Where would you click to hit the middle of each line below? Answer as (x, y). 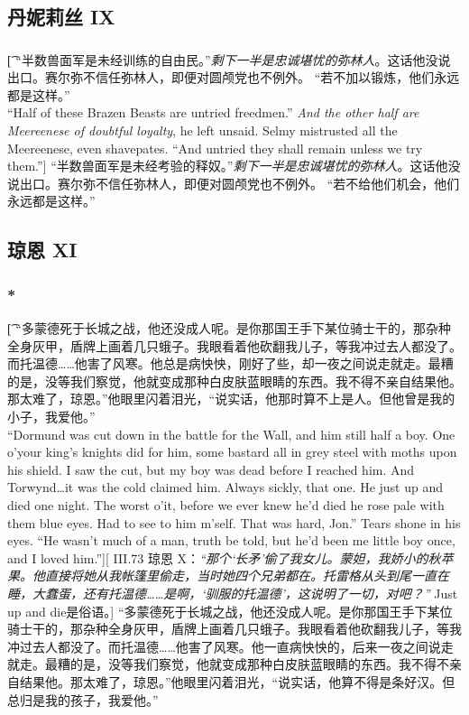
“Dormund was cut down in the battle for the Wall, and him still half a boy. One (231, 434)
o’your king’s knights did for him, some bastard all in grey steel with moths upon (232, 452)
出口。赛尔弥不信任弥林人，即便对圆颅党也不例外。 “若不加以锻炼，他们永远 (234, 77)
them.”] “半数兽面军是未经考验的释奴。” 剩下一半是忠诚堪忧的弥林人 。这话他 (228, 166)
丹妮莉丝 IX (61, 17)
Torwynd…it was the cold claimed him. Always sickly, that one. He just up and (225, 487)
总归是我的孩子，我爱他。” (83, 699)
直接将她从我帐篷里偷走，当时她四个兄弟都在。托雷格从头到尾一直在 (247, 576)
